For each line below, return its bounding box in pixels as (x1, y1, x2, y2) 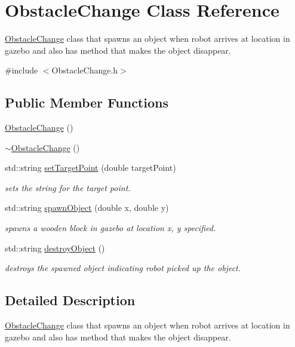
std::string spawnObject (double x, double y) (5, 201, 169, 214)
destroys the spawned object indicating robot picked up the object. (5, 262, 241, 274)
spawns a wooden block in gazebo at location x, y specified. (5, 222, 216, 234)
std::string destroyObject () (5, 241, 105, 254)
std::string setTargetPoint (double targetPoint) (5, 161, 176, 174)
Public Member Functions (5, 93, 168, 112)
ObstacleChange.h (51, 64, 118, 76)
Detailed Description (5, 291, 136, 309)
